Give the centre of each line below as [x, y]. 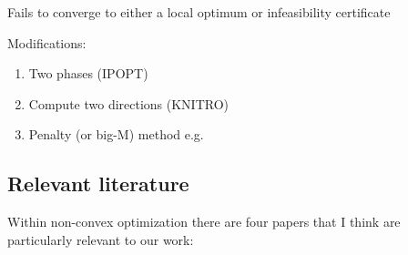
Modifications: [47, 42]
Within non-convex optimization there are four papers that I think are [204, 222]
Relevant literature [98, 184]
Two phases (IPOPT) [88, 73]
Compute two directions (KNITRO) [129, 103]
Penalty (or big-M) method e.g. [116, 134]
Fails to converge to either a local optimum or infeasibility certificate [199, 12]
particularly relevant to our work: [101, 239]
